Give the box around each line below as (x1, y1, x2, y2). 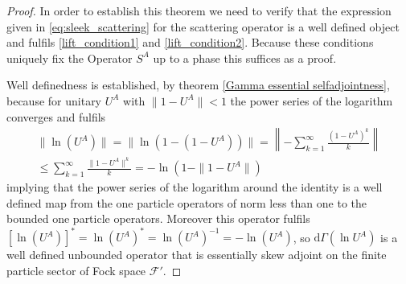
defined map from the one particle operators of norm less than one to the (6, 194, 367, 211)
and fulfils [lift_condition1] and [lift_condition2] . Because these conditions (6, 34, 374, 51)
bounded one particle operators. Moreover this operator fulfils (6, 210, 310, 227)
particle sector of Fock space (6, 261, 146, 278)
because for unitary (6, 92, 102, 109)
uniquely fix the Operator (6, 49, 133, 66)
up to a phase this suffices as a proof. (153, 49, 337, 66)
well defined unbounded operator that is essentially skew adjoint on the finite (6, 246, 387, 263)
